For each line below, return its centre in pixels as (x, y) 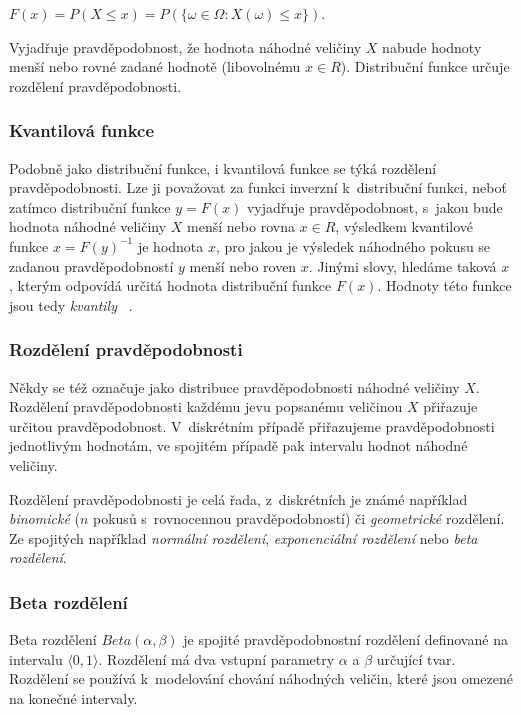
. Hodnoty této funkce (444, 285)
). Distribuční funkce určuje (425, 66)
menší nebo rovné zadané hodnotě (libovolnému (155, 66)
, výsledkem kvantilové (404, 226)
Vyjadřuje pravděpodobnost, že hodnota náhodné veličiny (185, 46)
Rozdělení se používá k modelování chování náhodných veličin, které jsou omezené (261, 678)
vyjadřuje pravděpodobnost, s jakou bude (374, 206)
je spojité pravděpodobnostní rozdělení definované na (345, 639)
